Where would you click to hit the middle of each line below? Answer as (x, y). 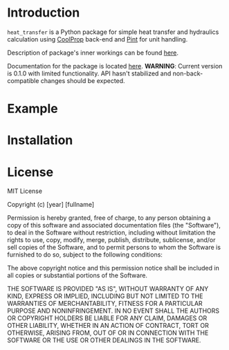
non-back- (188, 73)
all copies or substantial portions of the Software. (77, 275)
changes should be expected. (83, 80)
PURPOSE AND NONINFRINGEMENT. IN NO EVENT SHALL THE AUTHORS (113, 311)
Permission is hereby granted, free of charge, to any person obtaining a (109, 218)
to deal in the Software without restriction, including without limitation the (111, 232)
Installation (40, 140)
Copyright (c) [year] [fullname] (51, 205)
